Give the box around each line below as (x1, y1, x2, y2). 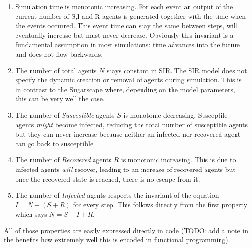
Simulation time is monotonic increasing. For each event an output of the (15, 1, 233, 11)
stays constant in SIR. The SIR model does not (107, 65, 247, 75)
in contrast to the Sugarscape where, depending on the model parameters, (15, 84, 235, 94)
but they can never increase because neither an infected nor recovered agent (15, 129, 241, 139)
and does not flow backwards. (15, 48, 103, 59)
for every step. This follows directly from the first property (73, 199, 248, 209)
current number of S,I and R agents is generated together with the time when (15, 11, 246, 21)
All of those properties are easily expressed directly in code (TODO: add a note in (4, 225, 248, 235)
